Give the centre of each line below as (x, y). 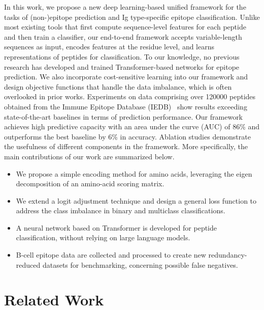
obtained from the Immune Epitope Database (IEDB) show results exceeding (126, 106)
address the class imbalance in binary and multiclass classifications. (121, 210)
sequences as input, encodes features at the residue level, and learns (109, 47)
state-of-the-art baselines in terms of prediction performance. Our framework (124, 116)
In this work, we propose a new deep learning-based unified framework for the (125, 7)
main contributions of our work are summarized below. (89, 156)
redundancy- (228, 255)
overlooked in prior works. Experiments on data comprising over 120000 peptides (130, 96)
